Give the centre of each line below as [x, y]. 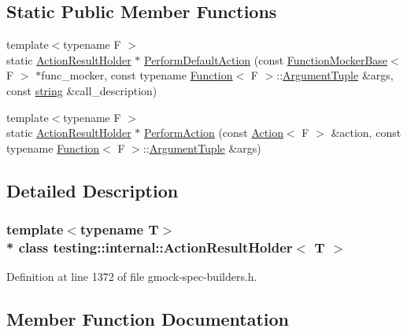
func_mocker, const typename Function [137, 75]
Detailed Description [92, 190]
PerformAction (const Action [214, 133]
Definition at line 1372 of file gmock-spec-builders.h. [132, 277]
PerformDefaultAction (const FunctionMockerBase [266, 59]
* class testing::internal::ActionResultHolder [150, 247]
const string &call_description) [82, 90]
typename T [119, 229]
